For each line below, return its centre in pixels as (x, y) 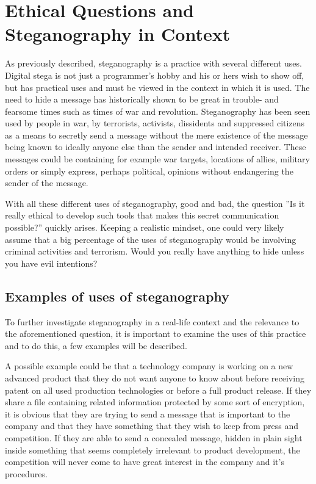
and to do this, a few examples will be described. (96, 345)
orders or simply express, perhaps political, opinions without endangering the (149, 171)
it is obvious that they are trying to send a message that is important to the (148, 414)
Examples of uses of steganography (117, 296)
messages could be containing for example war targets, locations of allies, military (157, 159)
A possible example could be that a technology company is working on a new (149, 366)
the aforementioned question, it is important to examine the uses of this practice (156, 334)
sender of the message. (47, 183)
